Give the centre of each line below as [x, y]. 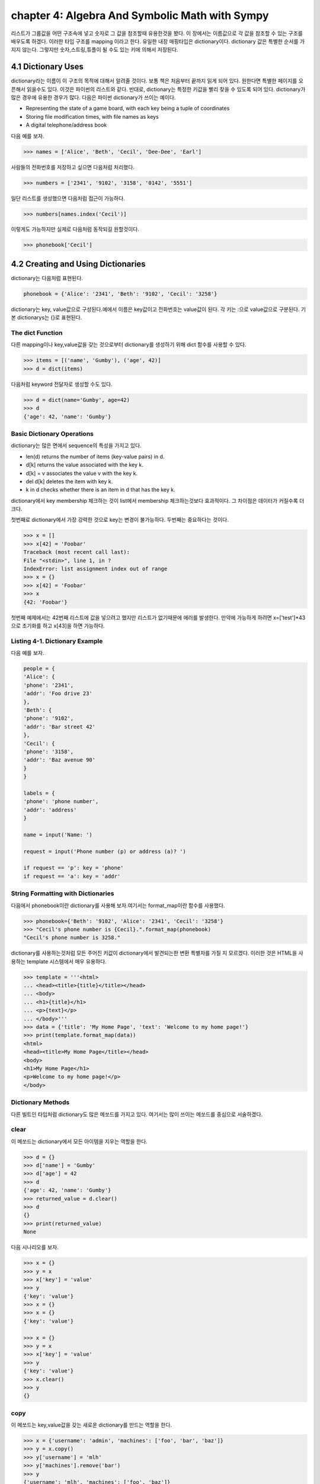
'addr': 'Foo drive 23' [58, 694]
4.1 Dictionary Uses [47, 67]
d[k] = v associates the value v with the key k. [82, 473]
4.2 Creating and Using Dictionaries [78, 264]
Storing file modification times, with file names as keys [92, 116]
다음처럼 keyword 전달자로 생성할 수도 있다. [62, 384]
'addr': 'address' [50, 810]
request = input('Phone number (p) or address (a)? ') [105, 851]
